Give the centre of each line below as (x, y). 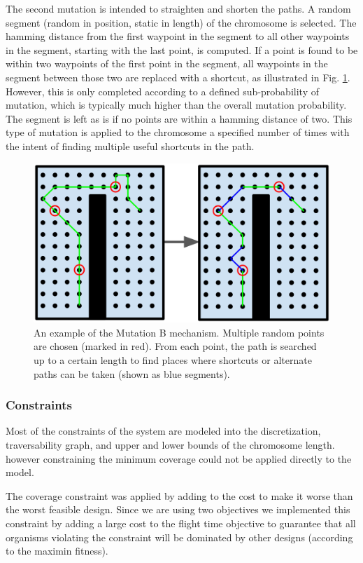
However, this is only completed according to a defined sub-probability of (162, 91)
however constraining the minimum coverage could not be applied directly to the (179, 458)
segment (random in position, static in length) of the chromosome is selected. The (181, 22)
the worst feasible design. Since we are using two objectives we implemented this (178, 509)
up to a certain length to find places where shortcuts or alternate (173, 360)
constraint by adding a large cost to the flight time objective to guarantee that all (181, 523)
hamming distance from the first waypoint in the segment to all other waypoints (178, 36)
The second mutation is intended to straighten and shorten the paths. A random (178, 8)
